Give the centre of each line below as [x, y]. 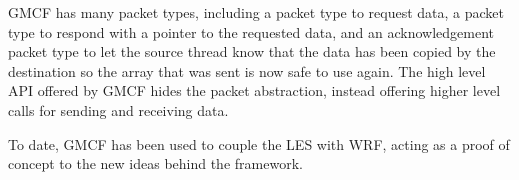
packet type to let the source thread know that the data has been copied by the [252, 51]
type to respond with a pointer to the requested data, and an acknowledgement [251, 31]
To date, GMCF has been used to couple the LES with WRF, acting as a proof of [259, 143]
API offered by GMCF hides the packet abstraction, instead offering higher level [254, 90]
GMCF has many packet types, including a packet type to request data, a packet [256, 12]
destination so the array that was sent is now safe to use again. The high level [247, 70]
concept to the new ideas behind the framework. [155, 163]
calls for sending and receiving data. [118, 109]
